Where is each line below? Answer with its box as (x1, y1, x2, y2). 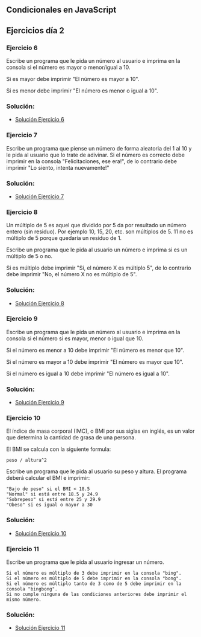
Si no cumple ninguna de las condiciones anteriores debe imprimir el (6, 592, 187, 598)
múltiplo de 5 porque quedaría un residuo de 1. (6, 234, 122, 242)
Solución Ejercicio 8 (14, 299, 64, 307)
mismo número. (6, 597, 42, 603)
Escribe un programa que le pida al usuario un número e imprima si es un (6, 246, 188, 253)
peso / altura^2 (6, 458, 47, 464)
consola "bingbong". (6, 586, 58, 592)
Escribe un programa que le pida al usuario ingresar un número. (6, 558, 164, 566)
